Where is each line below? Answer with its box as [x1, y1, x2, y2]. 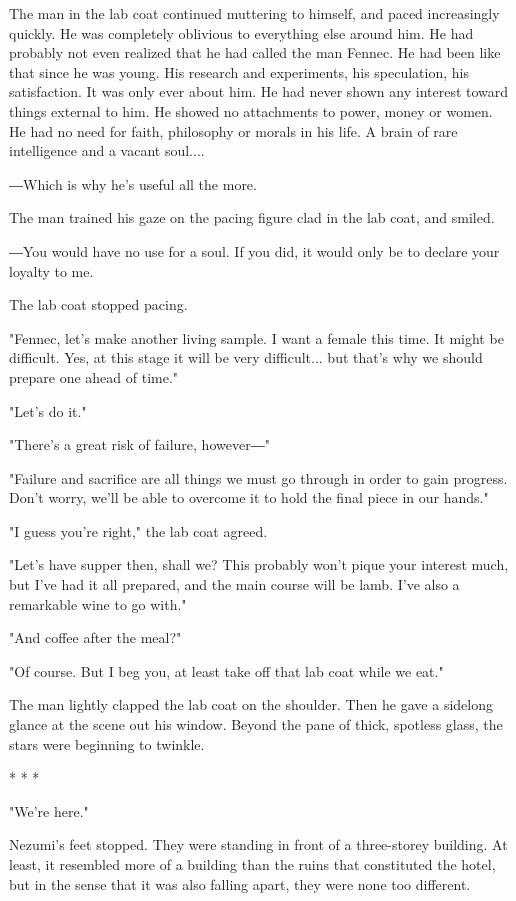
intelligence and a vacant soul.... [9, 140, 205, 161]
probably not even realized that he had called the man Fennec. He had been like [9, 42, 501, 63]
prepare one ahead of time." [9, 366, 179, 387]
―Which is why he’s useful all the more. [9, 173, 257, 194]
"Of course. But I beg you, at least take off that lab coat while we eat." [9, 660, 444, 681]
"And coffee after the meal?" [9, 627, 182, 648]
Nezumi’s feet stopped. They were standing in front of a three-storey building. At [9, 834, 508, 855]
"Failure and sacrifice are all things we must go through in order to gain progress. [9, 467, 508, 488]
